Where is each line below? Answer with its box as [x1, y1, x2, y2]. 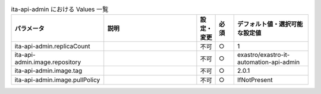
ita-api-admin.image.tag [14, 67, 83, 75]
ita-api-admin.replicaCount [14, 42, 90, 50]
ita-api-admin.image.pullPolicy [14, 76, 100, 84]
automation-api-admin [237, 58, 300, 66]
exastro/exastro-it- [237, 51, 290, 59]
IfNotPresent [237, 76, 273, 84]
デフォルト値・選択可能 [237, 20, 303, 28]
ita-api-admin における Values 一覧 [11, 5, 109, 14]
